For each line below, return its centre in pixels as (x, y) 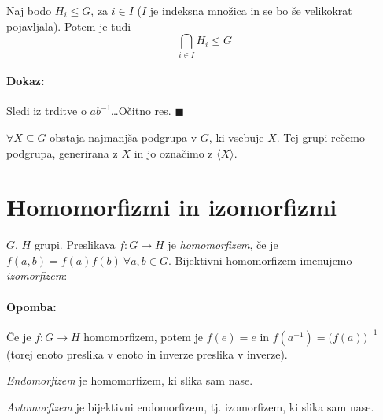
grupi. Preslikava (75, 245)
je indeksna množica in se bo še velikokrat (251, 10)
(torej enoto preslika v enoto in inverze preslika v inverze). (147, 353)
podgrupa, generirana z (62, 152)
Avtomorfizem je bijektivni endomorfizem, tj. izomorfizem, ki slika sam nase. (190, 406)
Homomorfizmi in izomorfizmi (172, 207)
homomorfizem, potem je (144, 336)
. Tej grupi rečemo (320, 137)
